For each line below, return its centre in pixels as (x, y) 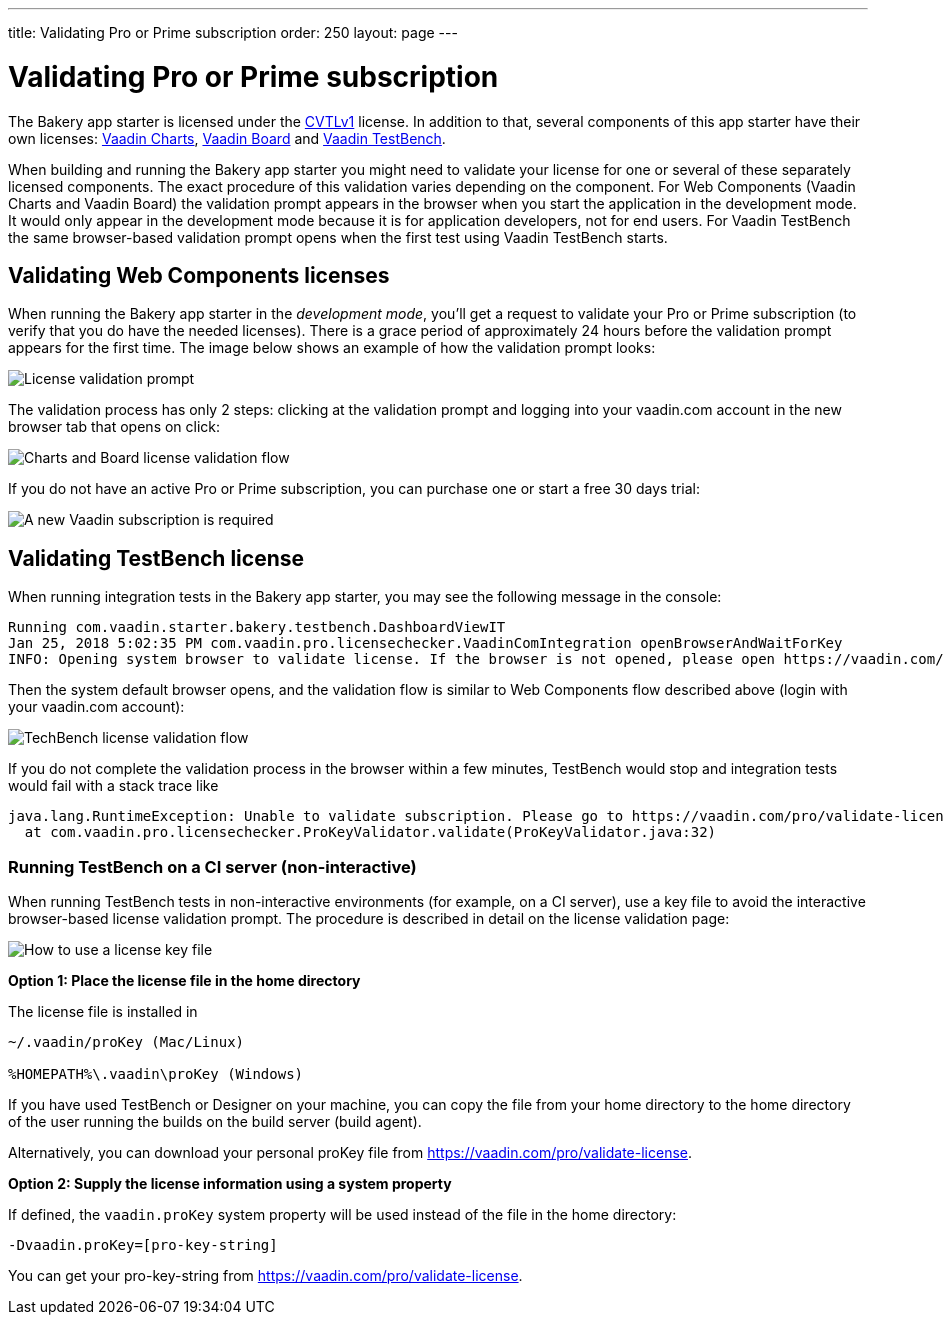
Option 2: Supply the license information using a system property (230, 1183)
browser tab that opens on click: (114, 427)
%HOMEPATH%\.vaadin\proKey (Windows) (156, 1073)
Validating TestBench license (156, 558)
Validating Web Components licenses (199, 275)
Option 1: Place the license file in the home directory (184, 980)
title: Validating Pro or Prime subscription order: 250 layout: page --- (233, 32)
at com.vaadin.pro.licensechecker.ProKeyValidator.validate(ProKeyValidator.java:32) (370, 832)
